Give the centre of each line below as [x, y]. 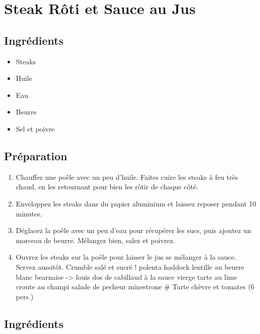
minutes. [29, 213]
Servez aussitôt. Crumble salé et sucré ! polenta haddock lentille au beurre [130, 266]
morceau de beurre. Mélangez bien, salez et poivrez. [95, 240]
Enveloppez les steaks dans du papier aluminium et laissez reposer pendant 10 [136, 203]
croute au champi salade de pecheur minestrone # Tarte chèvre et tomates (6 [135, 287]
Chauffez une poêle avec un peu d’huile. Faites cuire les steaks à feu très [127, 177]
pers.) [25, 296]
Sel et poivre [35, 128]
